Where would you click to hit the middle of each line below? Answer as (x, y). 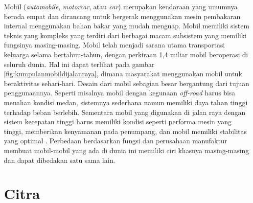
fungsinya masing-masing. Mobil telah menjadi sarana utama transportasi (115, 45)
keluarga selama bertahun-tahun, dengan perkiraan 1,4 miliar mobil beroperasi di (126, 54)
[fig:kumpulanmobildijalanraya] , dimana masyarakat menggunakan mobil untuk (123, 74)
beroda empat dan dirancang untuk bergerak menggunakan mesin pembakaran (122, 16)
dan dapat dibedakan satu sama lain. (60, 160)
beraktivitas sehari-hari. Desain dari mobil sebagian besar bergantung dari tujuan (127, 83)
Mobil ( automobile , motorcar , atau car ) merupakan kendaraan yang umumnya (121, 6)
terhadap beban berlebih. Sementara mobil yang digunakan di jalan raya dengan (125, 112)
